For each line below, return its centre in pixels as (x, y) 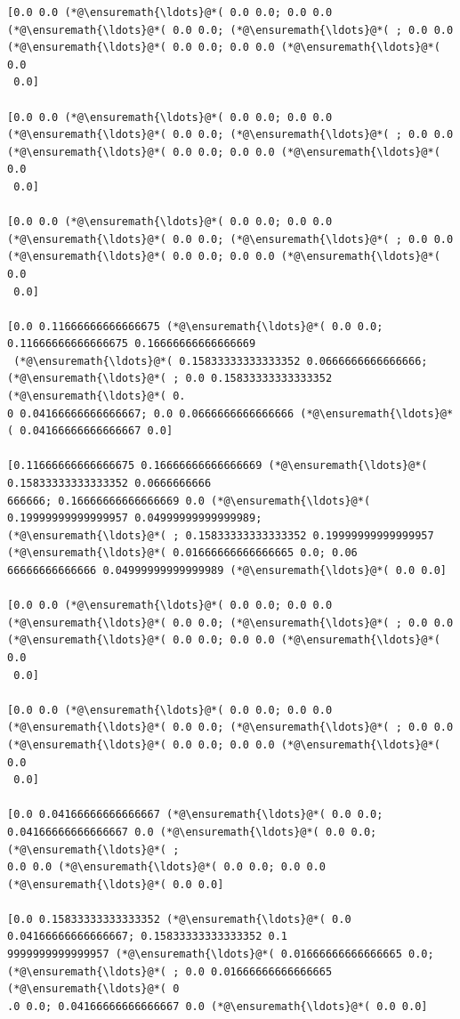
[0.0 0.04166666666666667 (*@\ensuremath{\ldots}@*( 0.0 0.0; (195, 815)
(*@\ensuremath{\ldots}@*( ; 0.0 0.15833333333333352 (170, 379)
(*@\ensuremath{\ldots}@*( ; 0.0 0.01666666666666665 (170, 971)
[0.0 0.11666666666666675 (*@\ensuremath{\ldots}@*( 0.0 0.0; (195, 326)
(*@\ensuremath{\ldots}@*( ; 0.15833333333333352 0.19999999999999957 (221, 535)
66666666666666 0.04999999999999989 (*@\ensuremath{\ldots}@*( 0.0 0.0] (227, 570)
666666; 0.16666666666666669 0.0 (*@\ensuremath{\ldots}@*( (189, 501)
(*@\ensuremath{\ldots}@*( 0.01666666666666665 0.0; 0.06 (182, 553)
